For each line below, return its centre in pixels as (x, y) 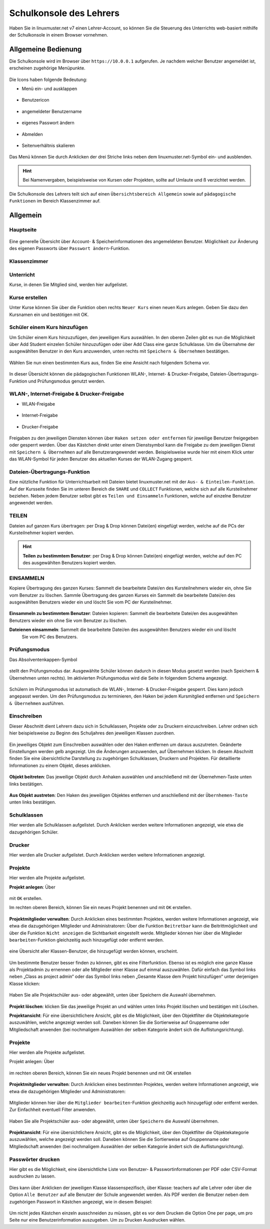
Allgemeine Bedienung (45, 49)
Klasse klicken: (24, 983)
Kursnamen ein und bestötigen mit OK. (49, 314)
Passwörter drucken (34, 1159)
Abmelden (32, 134)
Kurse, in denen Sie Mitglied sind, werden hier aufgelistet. (69, 284)
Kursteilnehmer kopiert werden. (42, 532)
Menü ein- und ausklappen (49, 89)
